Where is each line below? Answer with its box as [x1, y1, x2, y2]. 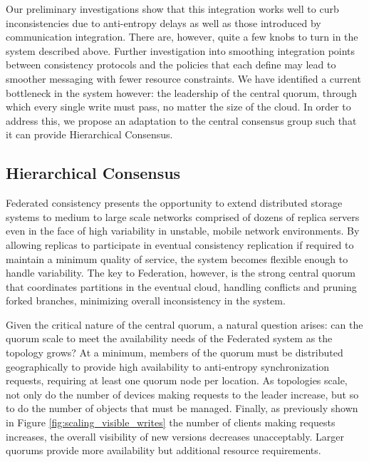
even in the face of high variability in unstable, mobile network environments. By [6, 223, 360, 238]
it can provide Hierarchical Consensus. [6, 127, 173, 142]
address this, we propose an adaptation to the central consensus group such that [6, 113, 357, 128]
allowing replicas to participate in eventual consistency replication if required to [6, 237, 354, 252]
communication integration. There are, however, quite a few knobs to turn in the [6, 29, 358, 44]
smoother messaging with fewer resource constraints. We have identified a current [6, 71, 361, 86]
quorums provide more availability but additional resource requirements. [6, 443, 321, 458]
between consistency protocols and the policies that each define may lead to [6, 57, 336, 72]
